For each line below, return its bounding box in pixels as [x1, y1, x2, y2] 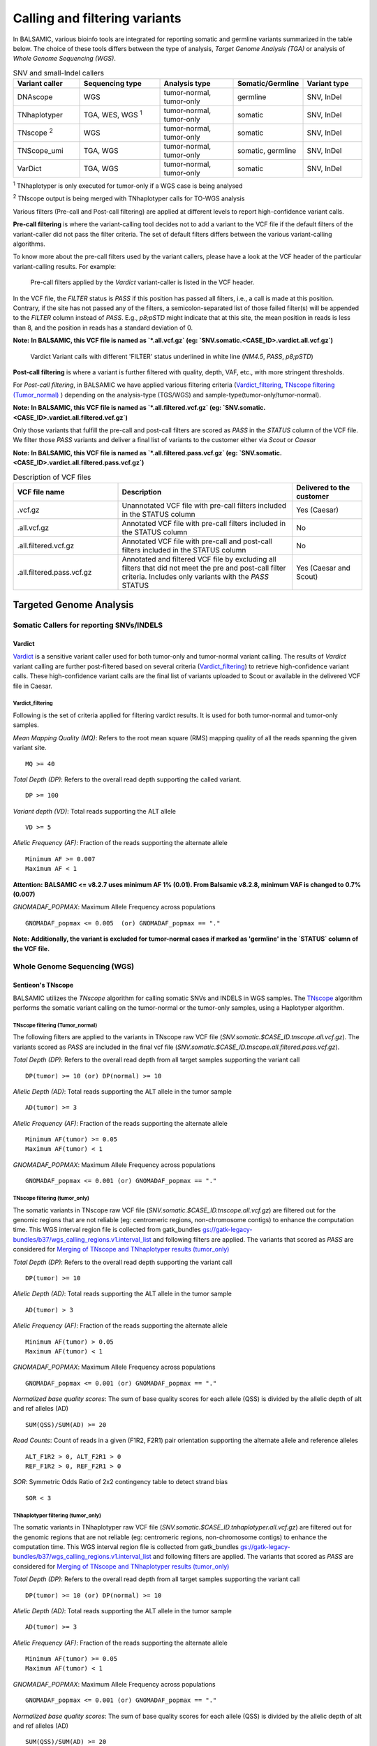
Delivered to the [295, 483, 350, 492]
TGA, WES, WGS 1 [83, 108, 142, 120]
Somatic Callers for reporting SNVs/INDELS [13, 620, 163, 630]
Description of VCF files [13, 472, 91, 482]
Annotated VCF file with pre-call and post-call [121, 536, 272, 546]
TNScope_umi [17, 146, 64, 156]
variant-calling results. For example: [13, 262, 117, 270]
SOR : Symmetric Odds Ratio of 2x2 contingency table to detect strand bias [13, 1478, 228, 1486]
